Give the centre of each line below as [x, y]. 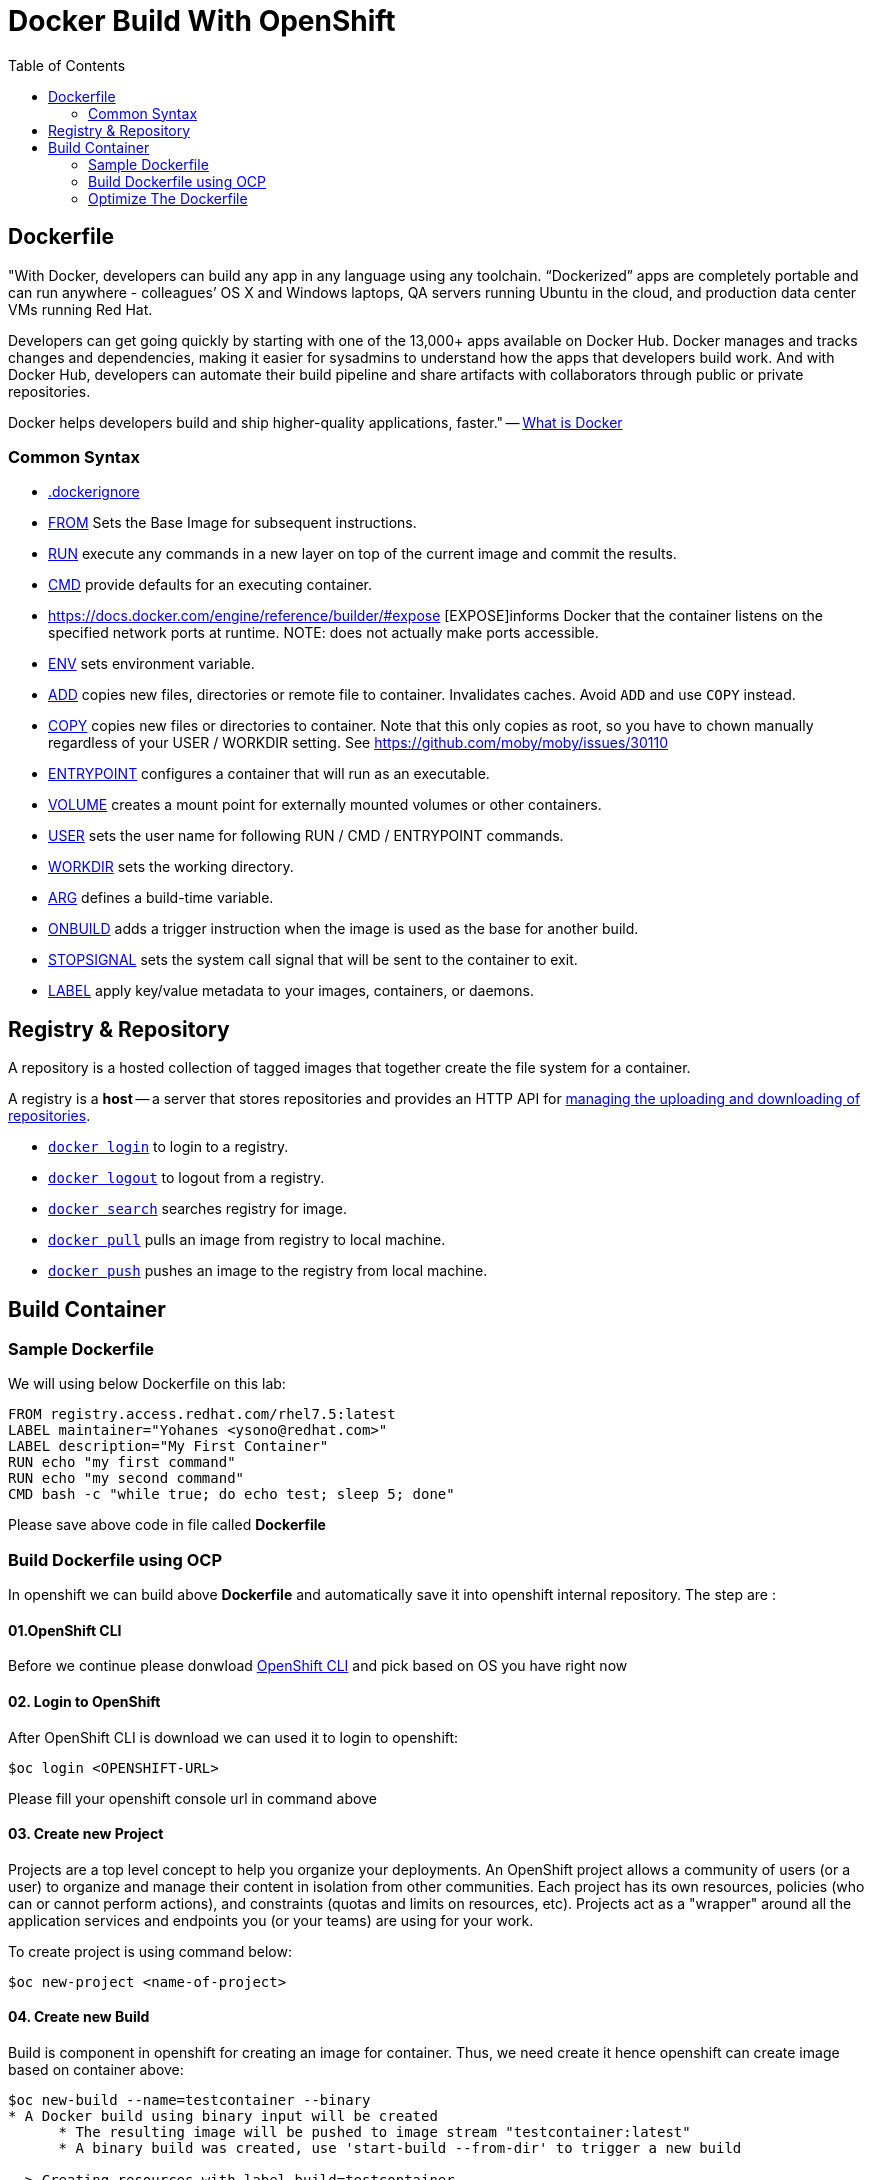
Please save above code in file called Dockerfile [167, 1525]
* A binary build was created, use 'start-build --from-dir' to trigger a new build [400, 2148]
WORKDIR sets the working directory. [171, 867]
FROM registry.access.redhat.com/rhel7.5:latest [202, 1414]
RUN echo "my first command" [122, 1462]
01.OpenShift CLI [65, 1630]
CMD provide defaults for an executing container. [210, 585]
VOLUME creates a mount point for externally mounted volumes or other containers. [325, 805]
